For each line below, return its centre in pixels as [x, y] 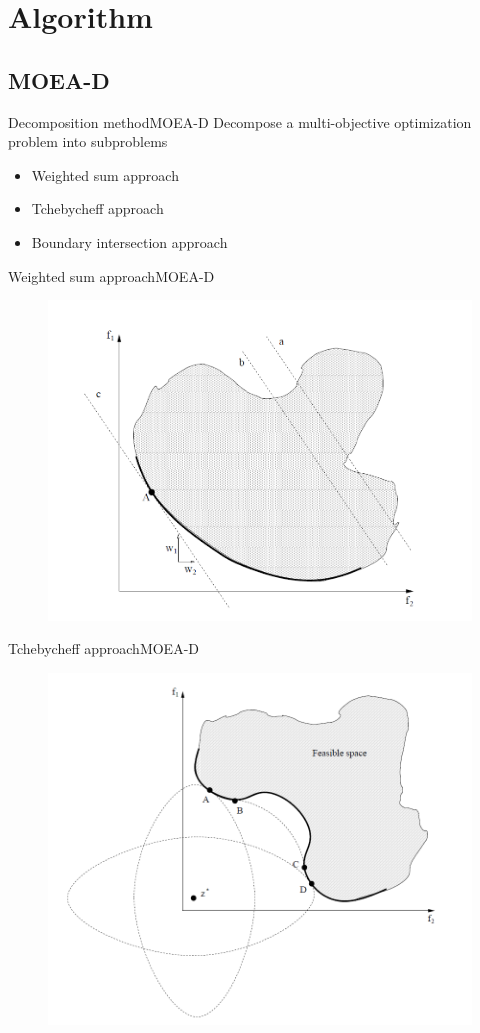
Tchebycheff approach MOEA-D [103, 648]
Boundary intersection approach [129, 241]
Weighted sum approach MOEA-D [111, 275]
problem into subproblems [88, 141]
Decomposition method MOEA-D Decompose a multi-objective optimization [240, 121]
